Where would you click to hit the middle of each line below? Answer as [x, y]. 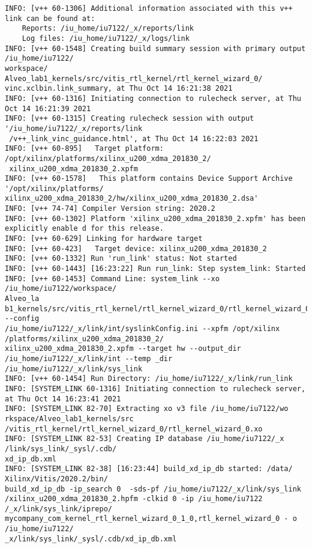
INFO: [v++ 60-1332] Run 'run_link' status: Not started [121, 259]
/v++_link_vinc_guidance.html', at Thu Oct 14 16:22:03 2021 [134, 139]
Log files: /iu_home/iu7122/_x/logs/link [106, 38]
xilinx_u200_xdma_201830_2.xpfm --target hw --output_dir [123, 349]
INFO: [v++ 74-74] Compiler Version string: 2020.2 [110, 209]
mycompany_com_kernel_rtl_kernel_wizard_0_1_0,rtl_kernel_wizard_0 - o [151, 519]
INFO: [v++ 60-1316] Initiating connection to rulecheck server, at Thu [153, 98]
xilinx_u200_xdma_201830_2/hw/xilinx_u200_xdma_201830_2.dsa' [132, 199]
